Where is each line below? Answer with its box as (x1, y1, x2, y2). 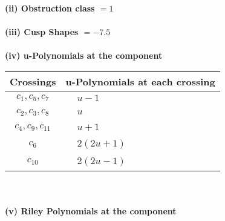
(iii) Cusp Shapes (5, 25, 79, 38)
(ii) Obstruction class (5, 2, 95, 14)
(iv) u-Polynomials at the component (5, 49, 163, 62)
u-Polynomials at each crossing (65, 74, 215, 88)
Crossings (10, 74, 56, 88)
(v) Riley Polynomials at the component (5, 204, 177, 217)
